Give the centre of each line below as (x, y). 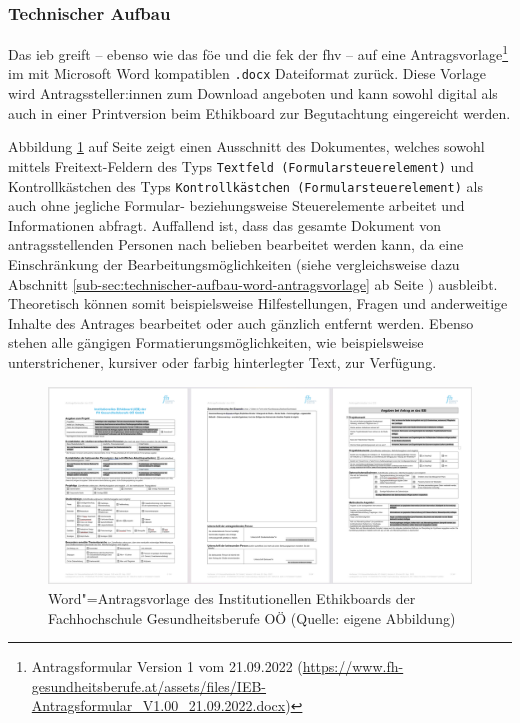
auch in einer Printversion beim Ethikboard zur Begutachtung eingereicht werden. (259, 112)
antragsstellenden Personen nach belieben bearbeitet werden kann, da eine (236, 244)
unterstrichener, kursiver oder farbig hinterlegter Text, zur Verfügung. (222, 361)
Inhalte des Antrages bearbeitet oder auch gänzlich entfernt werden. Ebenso (241, 322)
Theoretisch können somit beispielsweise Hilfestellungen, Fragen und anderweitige (258, 303)
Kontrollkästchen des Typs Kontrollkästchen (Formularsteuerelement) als (245, 185)
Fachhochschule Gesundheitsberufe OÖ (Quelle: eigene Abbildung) (252, 617)
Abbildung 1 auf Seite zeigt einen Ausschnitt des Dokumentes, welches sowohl (246, 146)
